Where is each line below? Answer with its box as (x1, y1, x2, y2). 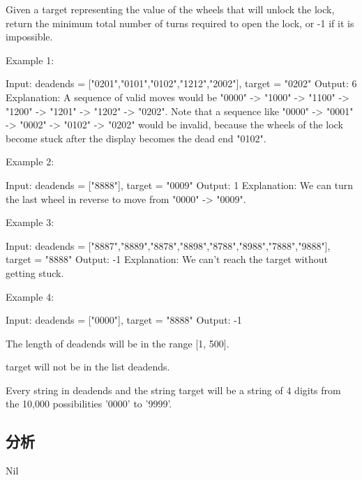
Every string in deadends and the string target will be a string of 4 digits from (6, 382, 341, 397)
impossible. (6, 29, 53, 44)
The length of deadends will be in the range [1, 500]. (6, 336, 229, 350)
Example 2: (6, 154, 54, 169)
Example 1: (6, 52, 54, 67)
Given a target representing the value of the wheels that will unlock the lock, (6, 2, 335, 16)
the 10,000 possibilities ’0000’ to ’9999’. (6, 396, 172, 411)
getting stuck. (6, 265, 64, 280)
